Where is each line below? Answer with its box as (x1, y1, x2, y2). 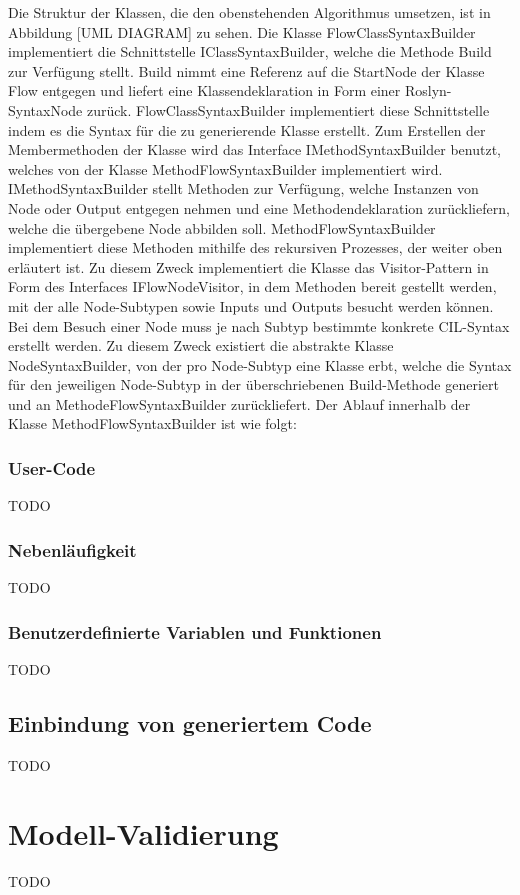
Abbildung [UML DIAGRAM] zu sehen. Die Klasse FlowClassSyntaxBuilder (8, 21, 476, 42)
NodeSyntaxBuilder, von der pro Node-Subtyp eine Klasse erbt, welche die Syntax (8, 354, 512, 375)
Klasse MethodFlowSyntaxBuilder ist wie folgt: (8, 413, 297, 434)
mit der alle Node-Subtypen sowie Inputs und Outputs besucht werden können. (8, 295, 494, 316)
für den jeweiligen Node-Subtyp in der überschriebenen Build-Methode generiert (8, 374, 499, 395)
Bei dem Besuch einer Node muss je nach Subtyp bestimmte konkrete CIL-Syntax (8, 315, 510, 336)
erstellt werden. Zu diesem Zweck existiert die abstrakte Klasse (8, 335, 394, 356)
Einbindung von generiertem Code (8, 707, 372, 738)
